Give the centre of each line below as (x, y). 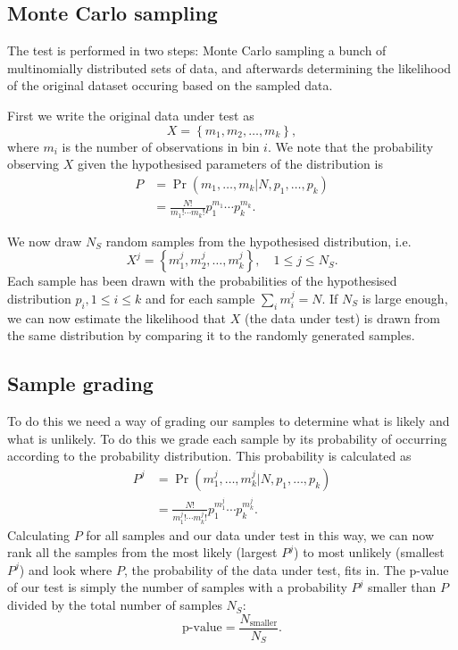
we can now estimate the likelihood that (117, 317)
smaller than (402, 587)
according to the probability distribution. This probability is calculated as (209, 456)
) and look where (66, 569)
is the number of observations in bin (161, 146)
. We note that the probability (350, 146)
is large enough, (405, 298)
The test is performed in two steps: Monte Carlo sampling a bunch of (197, 50)
